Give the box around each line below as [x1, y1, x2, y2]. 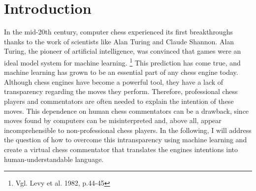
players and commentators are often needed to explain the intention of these [4, 95, 234, 106]
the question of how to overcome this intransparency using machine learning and [4, 134, 247, 145]
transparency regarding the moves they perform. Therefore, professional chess [4, 86, 238, 96]
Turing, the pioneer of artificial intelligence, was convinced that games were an [4, 46, 241, 56]
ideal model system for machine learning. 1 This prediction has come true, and [4, 56, 241, 67]
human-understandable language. [4, 154, 103, 164]
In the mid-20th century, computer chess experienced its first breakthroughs [4, 27, 233, 37]
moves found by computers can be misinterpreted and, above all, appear [4, 115, 222, 126]
